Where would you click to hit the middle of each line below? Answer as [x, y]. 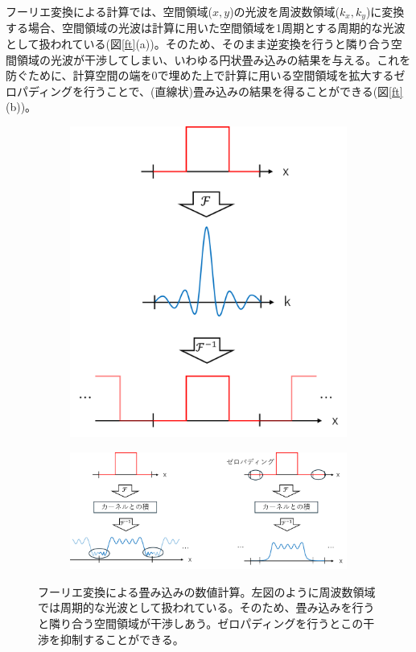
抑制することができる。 [122, 639]
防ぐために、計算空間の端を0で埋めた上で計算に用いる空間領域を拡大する [200, 75]
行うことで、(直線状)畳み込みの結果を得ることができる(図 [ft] [243, 91]
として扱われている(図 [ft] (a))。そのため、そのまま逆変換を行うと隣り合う [198, 44]
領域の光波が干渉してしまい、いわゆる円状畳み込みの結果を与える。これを [214, 59]
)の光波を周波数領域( [285, 11]
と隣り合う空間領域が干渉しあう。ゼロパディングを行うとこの [201, 623]
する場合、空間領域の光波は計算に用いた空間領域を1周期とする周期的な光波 [206, 28]
